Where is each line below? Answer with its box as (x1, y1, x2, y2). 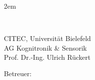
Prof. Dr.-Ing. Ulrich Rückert (4, 52, 91, 62)
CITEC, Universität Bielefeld (4, 33, 91, 43)
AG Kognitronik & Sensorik (4, 42, 87, 53)
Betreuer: (4, 68, 32, 78)
